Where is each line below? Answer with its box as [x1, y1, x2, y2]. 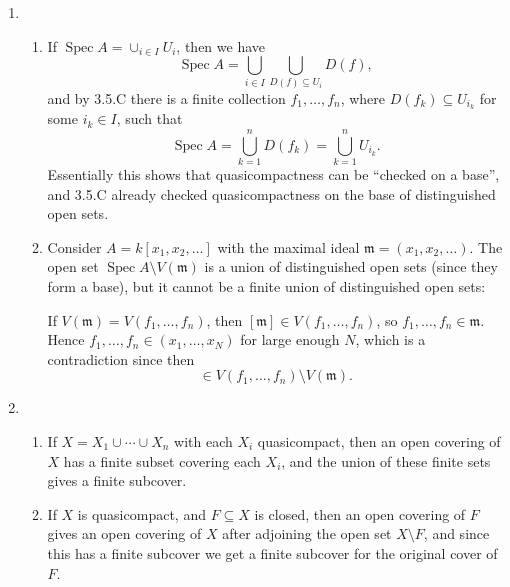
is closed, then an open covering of [254, 503, 466, 524]
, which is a [355, 329, 426, 350]
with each [174, 431, 233, 452]
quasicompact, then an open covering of [257, 431, 501, 452]
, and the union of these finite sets [281, 450, 491, 471]
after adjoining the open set [222, 523, 392, 544]
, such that [116, 108, 183, 129]
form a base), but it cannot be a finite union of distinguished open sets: [47, 276, 486, 297]
